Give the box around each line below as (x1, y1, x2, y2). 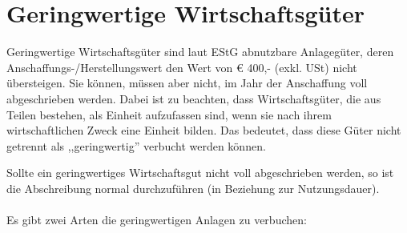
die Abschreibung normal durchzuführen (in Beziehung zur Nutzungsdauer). (6, 179, 380, 196)
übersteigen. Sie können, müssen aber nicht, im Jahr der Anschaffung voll (6, 74, 368, 91)
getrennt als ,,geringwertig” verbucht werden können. (6, 137, 266, 154)
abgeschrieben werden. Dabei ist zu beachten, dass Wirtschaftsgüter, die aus (6, 90, 381, 106)
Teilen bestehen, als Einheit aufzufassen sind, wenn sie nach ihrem (6, 106, 332, 123)
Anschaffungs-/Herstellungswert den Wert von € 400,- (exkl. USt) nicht (6, 58, 357, 75)
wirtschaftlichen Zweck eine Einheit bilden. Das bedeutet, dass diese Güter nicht (6, 122, 401, 139)
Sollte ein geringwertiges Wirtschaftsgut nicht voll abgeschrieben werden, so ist (6, 164, 394, 181)
